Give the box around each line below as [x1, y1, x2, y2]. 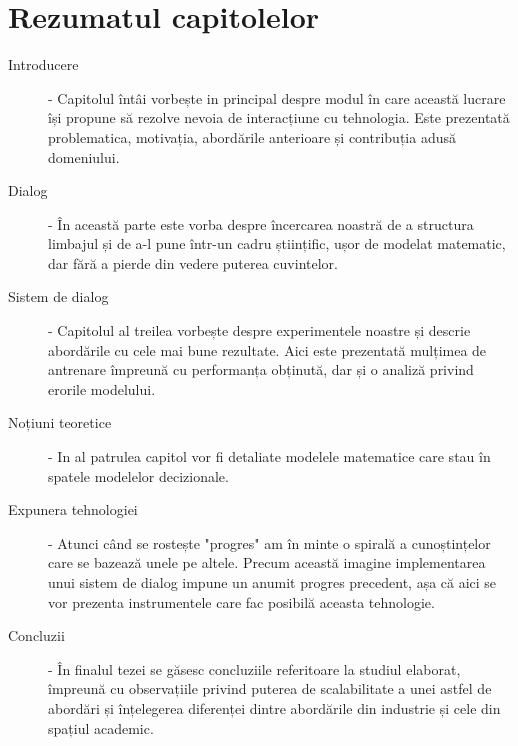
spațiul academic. [48, 717, 154, 738]
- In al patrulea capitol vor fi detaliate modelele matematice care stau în [48, 446, 491, 467]
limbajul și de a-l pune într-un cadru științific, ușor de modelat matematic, [48, 233, 506, 254]
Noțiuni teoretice [8, 412, 112, 433]
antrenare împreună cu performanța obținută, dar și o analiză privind [48, 359, 474, 380]
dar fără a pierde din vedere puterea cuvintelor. [48, 252, 338, 273]
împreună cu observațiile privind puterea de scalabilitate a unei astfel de [48, 678, 492, 699]
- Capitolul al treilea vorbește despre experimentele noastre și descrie [48, 320, 471, 341]
